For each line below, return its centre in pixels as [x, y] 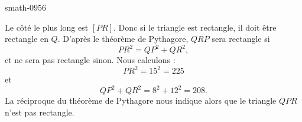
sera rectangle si [241, 39]
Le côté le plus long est [47, 27]
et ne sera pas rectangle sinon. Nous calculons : [90, 60]
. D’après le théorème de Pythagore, [123, 39]
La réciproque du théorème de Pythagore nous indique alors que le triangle [141, 100]
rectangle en [27, 39]
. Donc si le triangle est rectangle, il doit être [195, 27]
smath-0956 [26, 7]
